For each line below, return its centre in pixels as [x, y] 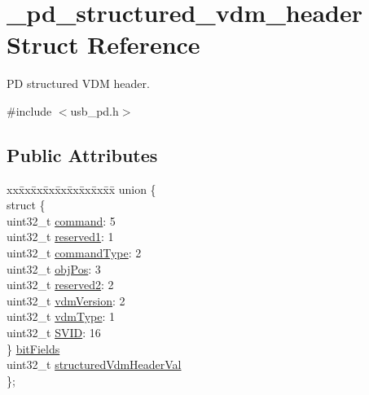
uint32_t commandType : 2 [74, 253]
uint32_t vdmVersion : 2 [66, 300]
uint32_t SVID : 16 [54, 333]
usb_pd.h [94, 110]
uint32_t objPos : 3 [54, 268]
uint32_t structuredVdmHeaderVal [94, 364]
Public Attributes [82, 154]
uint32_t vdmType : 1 [61, 316]
